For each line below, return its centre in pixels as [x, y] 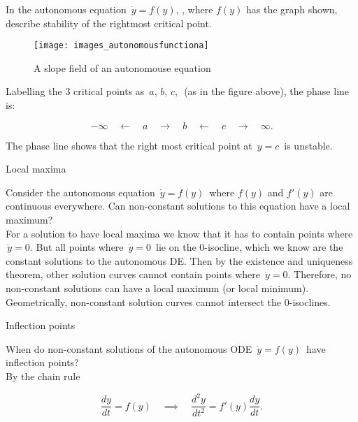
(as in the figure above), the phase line [267, 91]
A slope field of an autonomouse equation [122, 67]
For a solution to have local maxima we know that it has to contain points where [179, 233]
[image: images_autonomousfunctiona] [121, 46]
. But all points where [77, 247]
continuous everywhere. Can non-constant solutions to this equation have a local [178, 206]
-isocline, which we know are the [274, 247]
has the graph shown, [292, 9]
